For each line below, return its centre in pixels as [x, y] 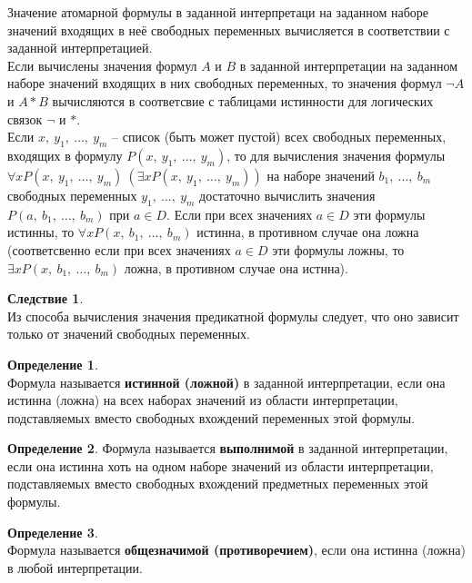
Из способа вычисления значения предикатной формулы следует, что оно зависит [233, 316]
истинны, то [41, 232]
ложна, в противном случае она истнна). [236, 267]
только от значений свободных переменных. [129, 334]
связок [25, 119]
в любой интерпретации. [75, 567]
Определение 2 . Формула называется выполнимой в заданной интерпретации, [228, 448]
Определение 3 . [53, 532]
